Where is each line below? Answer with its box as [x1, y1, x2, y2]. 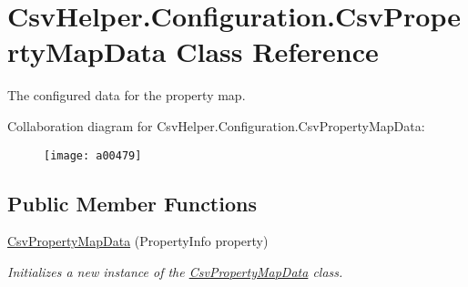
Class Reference [176, 33, 379, 70]
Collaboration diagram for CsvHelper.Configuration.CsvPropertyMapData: [7, 116, 425, 135]
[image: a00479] [44, 149, 142, 162]
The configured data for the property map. [7, 86, 246, 105]
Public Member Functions [7, 189, 257, 217]
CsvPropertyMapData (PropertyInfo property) [7, 231, 269, 251]
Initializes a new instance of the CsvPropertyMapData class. [7, 261, 343, 281]
